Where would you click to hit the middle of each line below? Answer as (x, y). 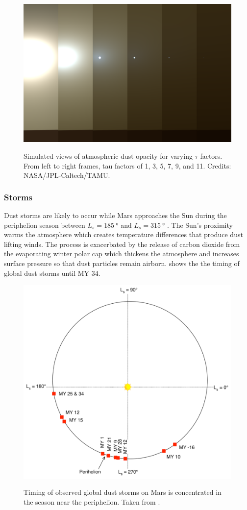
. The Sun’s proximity (200, 225)
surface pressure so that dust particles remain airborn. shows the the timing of (122, 263)
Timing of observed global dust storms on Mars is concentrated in (123, 492)
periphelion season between (45, 225)
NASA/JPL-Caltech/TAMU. (67, 175)
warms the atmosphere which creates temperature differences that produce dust (123, 234)
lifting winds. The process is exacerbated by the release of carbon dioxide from (122, 244)
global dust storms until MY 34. (52, 273)
